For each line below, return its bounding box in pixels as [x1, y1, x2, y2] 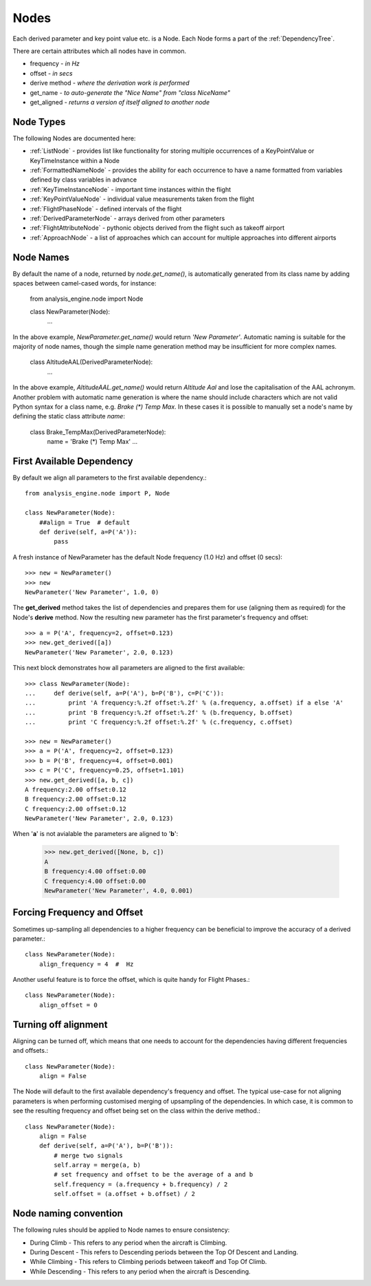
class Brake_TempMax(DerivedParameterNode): [30, 427, 166, 436]
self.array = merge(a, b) [54, 1161, 141, 1169]
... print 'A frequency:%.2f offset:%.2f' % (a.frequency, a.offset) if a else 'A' [25, 699, 344, 707]
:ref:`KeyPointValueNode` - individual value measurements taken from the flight [30, 195, 254, 203]
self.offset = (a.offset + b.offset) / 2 [54, 1190, 196, 1198]
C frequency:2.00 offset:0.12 [25, 805, 127, 813]
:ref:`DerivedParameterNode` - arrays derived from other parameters [30, 214, 225, 222]
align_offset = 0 [38, 1001, 98, 1009]
